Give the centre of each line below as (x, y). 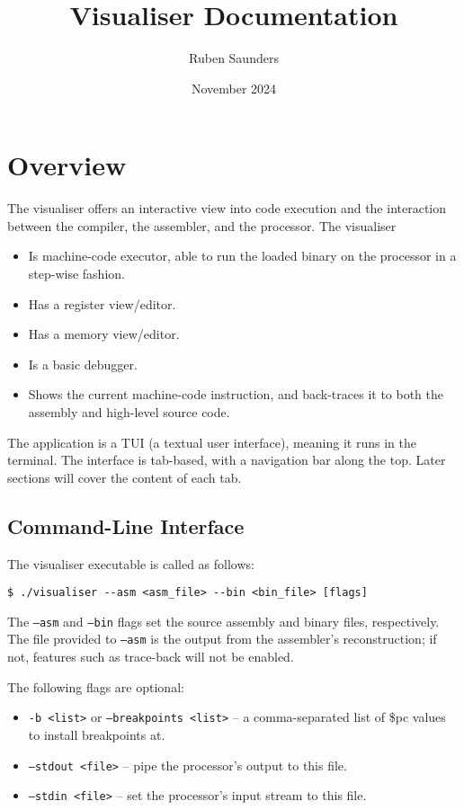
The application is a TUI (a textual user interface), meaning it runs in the (212, 442)
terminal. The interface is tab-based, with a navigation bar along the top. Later (227, 460)
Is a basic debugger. (83, 364)
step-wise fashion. (76, 274)
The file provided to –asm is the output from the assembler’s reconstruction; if (222, 639)
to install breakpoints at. (97, 734)
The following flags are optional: (96, 686)
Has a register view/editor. (102, 303)
